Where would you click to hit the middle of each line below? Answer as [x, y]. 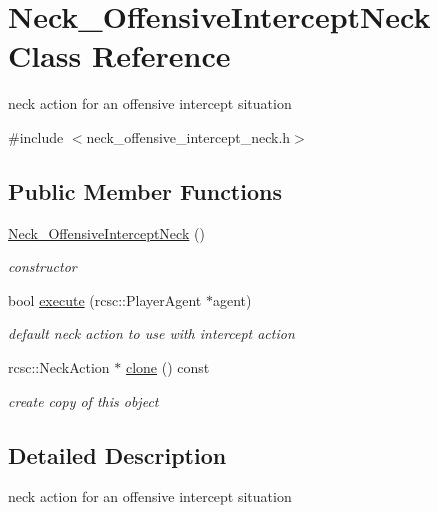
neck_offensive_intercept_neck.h [188, 136]
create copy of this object [83, 400]
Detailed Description [117, 454]
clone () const [167, 367]
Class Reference [119, 55]
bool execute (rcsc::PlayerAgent [105, 299]
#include [36, 136]
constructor [42, 266]
